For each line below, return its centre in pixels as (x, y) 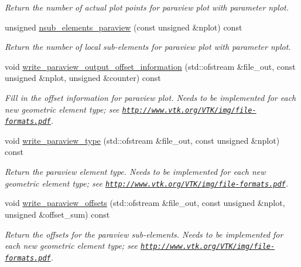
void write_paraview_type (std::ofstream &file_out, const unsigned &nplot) (142, 140)
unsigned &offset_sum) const (57, 214)
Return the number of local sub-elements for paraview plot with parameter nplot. (148, 47)
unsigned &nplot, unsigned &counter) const (83, 78)
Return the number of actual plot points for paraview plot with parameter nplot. (147, 7)
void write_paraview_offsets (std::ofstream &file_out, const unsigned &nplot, (145, 203)
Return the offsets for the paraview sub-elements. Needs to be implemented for (144, 234)
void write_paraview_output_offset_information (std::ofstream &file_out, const (150, 66)
